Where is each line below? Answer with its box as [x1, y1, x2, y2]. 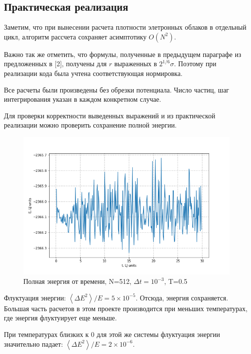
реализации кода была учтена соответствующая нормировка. [4, 68, 183, 78]
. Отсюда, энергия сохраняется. [136, 292, 228, 302]
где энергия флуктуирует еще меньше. [4, 313, 117, 323]
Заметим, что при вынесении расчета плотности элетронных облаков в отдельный [4, 22, 247, 32]
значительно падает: [4, 338, 63, 349]
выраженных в [114, 58, 157, 69]
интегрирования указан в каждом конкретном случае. [4, 94, 161, 104]
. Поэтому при [174, 58, 216, 69]
